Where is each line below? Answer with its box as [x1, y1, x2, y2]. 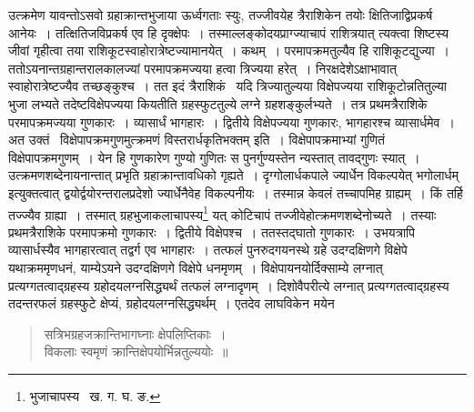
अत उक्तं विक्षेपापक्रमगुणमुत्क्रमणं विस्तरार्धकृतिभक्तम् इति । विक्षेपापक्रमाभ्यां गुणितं [8, 130, 385, 149]
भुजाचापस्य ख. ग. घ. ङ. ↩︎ [29, 386, 161, 405]
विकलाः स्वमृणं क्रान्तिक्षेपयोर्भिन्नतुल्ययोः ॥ [44, 342, 228, 361]
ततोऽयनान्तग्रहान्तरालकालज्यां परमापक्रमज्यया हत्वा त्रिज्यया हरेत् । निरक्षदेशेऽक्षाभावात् [8, 58, 397, 77]
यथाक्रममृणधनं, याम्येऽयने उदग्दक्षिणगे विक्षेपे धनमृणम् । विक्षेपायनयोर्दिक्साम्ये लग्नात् [8, 257, 383, 276]
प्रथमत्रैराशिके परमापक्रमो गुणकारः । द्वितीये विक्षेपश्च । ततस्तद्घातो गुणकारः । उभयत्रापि [8, 222, 415, 241]
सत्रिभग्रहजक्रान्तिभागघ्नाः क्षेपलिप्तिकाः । [44, 324, 227, 343]
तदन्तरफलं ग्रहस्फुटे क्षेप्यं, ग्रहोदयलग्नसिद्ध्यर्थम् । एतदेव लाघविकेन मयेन [8, 294, 335, 313]
